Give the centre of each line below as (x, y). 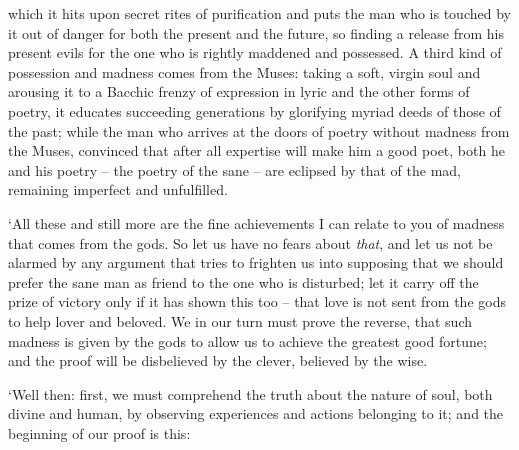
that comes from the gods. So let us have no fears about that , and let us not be (250, 242)
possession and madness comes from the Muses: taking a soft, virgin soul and (244, 71)
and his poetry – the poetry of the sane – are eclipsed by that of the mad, (235, 169)
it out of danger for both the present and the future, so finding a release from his (256, 32)
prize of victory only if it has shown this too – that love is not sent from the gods (257, 301)
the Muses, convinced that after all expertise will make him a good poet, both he (256, 150)
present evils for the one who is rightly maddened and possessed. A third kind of (255, 52)
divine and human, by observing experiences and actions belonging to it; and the (256, 413)
